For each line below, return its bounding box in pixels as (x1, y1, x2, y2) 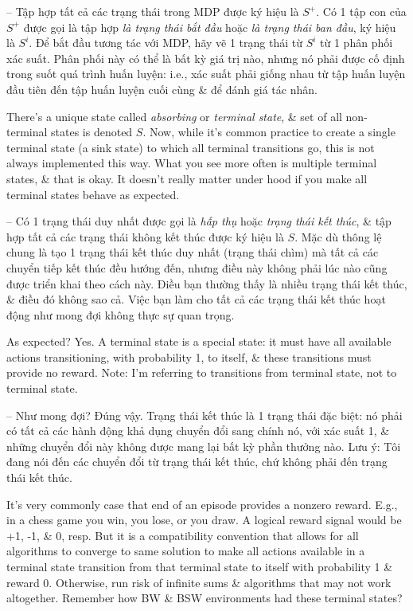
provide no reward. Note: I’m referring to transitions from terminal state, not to (6, 364, 397, 381)
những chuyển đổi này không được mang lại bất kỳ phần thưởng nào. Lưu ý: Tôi (6, 437, 401, 454)
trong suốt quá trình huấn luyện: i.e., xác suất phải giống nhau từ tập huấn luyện (6, 65, 406, 82)
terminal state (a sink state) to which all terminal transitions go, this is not (6, 139, 375, 155)
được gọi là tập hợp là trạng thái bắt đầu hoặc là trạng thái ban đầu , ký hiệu (23, 18, 396, 35)
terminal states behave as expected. (6, 186, 180, 202)
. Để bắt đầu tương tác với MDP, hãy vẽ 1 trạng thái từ (29, 34, 302, 51)
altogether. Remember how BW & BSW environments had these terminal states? (6, 589, 403, 606)
